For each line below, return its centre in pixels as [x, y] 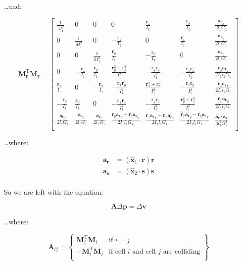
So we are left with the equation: [54, 191]
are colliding [182, 251]
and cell [144, 251]
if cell [117, 251]
